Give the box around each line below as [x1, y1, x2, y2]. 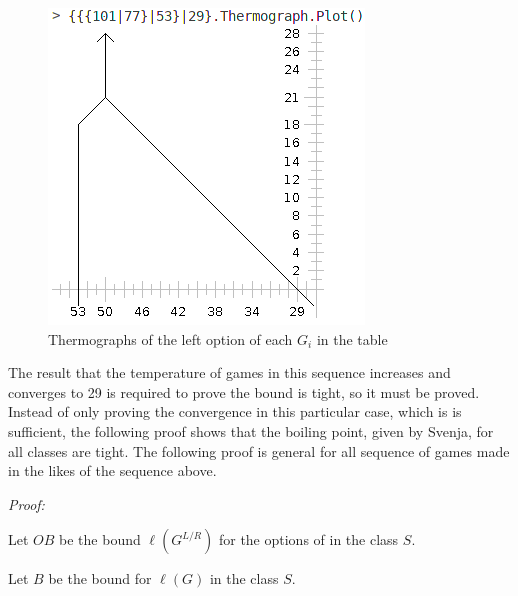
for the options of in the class [218, 529, 399, 550]
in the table [316, 328, 388, 349]
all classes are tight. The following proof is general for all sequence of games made [8, 440, 510, 461]
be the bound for [48, 568, 152, 589]
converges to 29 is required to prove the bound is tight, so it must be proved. [8, 381, 480, 402]
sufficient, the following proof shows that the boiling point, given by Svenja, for [8, 420, 494, 441]
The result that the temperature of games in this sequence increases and [8, 362, 451, 383]
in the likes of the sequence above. [8, 460, 217, 481]
